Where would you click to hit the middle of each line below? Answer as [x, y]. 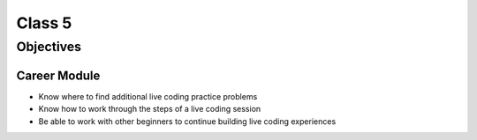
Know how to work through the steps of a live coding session [150, 109]
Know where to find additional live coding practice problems [148, 96]
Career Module [58, 75]
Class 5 [44, 23]
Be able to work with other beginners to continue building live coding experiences [187, 121]
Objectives [49, 47]
